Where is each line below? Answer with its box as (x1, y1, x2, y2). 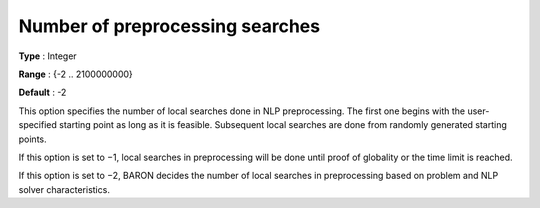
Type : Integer (18, 50, 77, 62)
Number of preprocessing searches (18, 15, 320, 37)
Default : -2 (18, 86, 67, 99)
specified (18, 119, 57, 131)
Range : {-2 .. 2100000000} (18, 68, 134, 80)
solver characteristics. (18, 183, 110, 195)
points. (18, 133, 47, 145)
